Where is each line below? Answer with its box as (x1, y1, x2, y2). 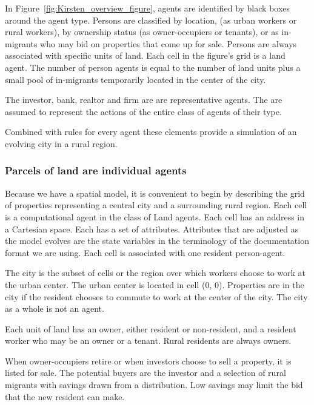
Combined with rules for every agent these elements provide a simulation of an (5, 125, 297, 138)
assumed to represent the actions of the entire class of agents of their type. (5, 105, 282, 117)
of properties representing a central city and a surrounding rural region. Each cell (5, 199, 307, 211)
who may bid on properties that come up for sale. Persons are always (40, 37, 297, 50)
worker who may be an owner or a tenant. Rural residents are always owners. (5, 334, 292, 347)
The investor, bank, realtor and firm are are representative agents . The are (5, 93, 282, 106)
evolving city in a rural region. (5, 137, 118, 150)
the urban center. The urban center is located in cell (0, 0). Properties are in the (5, 278, 304, 291)
